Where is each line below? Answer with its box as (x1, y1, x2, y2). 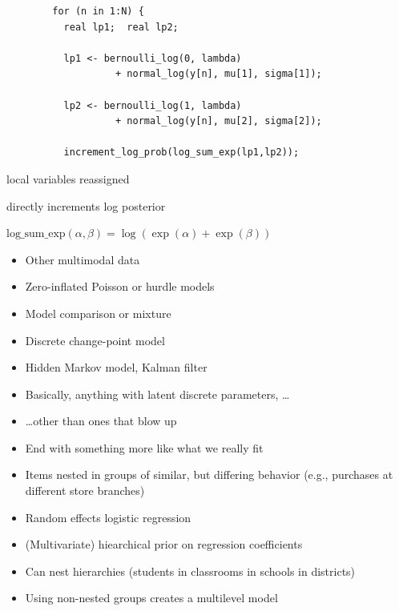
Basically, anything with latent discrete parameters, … (25, 385, 290, 402)
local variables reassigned (6, 170, 130, 187)
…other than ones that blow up (25, 412, 177, 429)
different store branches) (25, 482, 145, 499)
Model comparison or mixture (25, 304, 171, 321)
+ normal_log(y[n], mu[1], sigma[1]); (115, 68, 322, 80)
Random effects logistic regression (25, 508, 191, 525)
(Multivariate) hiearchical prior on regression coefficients (25, 536, 303, 553)
